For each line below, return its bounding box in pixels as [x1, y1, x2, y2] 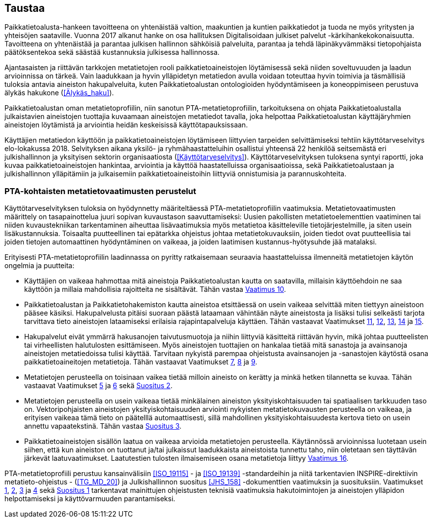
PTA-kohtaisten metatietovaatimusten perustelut [4, 186, 196, 196]
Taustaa [4, 2, 45, 14]
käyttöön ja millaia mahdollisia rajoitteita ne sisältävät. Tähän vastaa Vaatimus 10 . [24, 285, 286, 294]
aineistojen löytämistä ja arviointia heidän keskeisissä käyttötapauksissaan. [4, 120, 248, 129]
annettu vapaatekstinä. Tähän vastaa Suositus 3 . [24, 422, 181, 431]
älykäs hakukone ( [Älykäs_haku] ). [4, 88, 114, 97]
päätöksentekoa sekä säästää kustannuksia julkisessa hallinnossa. [4, 48, 220, 57]
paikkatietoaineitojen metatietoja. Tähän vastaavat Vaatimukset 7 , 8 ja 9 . [24, 358, 257, 366]
